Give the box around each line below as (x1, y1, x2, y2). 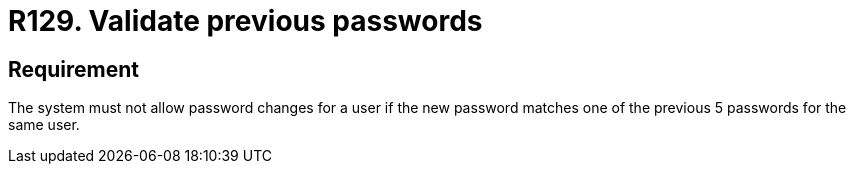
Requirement (8, 56, 140, 82)
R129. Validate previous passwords (8, 4, 483, 38)
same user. (8, 116, 80, 134)
